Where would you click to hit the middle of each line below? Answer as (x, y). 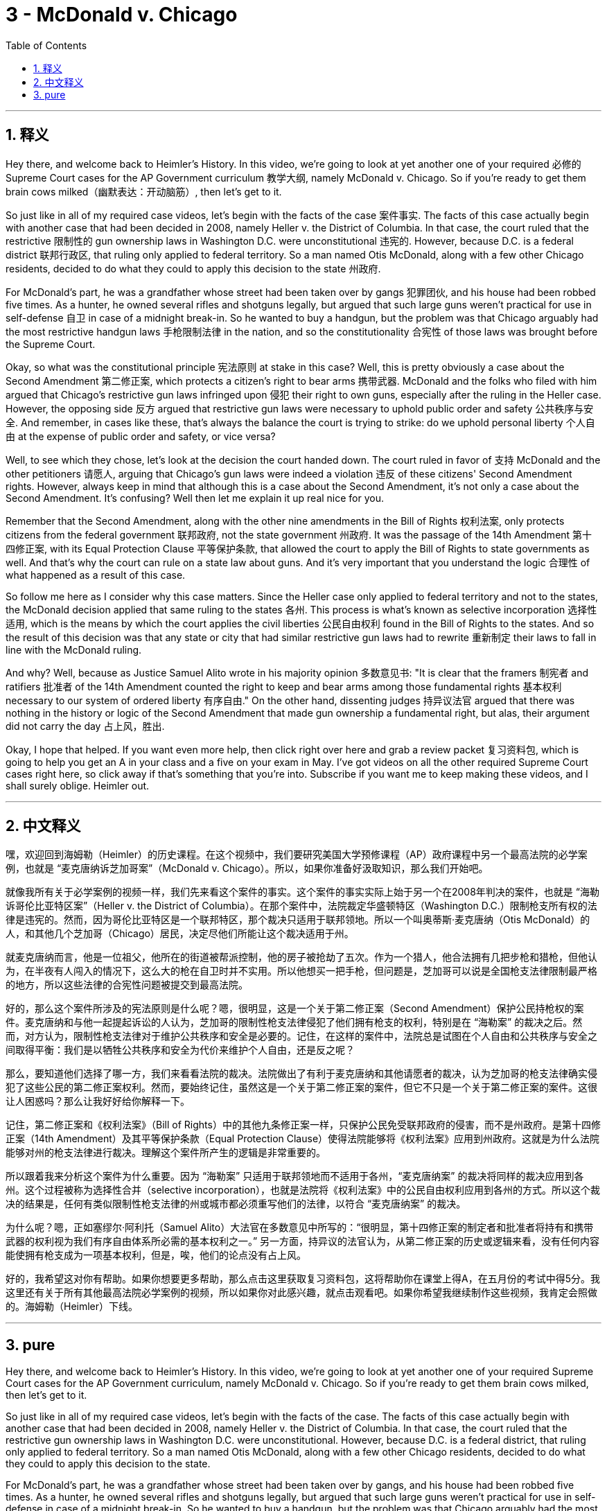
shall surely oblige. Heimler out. (78, 785)
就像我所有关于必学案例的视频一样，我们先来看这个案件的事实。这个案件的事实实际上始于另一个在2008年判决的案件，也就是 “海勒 (302, 892)
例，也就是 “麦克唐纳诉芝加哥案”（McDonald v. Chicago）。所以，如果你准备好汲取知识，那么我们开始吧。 (247, 868)
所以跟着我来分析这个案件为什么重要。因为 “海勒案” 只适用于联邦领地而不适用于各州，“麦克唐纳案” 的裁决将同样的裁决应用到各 (295, 1176)
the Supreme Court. (51, 344)
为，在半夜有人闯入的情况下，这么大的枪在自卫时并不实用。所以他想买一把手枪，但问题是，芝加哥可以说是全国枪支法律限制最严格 (301, 971)
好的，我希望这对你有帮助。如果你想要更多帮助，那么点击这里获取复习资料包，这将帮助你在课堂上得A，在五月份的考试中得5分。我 (303, 1279)
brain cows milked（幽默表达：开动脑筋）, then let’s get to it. (144, 191)
